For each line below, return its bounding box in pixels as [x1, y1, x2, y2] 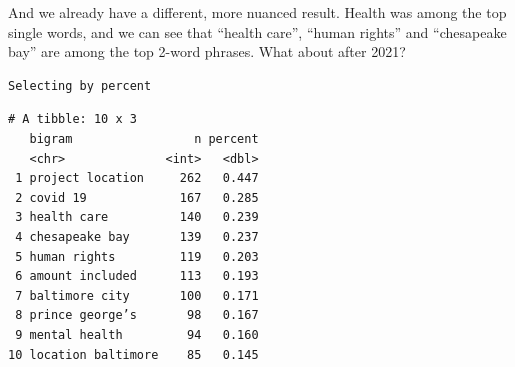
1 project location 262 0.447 [15, 171, 259, 186]
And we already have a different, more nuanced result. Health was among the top [8, 2, 507, 22]
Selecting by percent [8, 78, 152, 93]
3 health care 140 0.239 [15, 210, 259, 225]
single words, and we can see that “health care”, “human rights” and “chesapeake [8, 21, 507, 42]
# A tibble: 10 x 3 [8, 112, 137, 127]
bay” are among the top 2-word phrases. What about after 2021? [8, 41, 406, 62]
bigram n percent [29, 131, 259, 146]
